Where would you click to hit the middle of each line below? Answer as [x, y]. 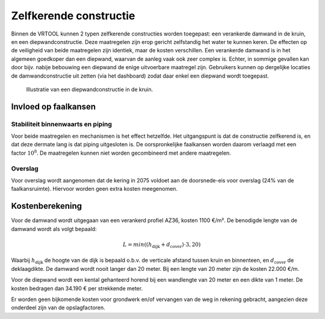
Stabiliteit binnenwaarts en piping [62, 124]
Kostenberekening [47, 206]
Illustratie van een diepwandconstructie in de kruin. [90, 89]
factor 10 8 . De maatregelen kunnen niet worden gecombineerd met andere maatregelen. [121, 153]
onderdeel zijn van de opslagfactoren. [58, 308]
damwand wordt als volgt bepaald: [54, 229]
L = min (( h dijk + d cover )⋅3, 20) [162, 245]
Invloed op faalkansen [54, 106]
